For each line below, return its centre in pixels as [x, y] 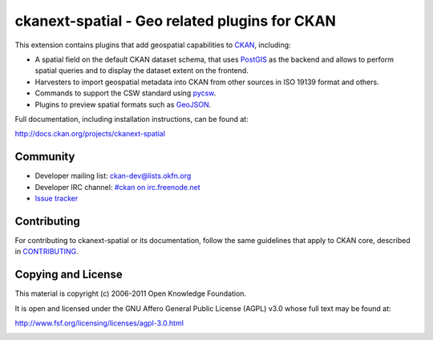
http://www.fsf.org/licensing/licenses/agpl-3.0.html [99, 323]
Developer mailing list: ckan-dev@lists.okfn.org [113, 176]
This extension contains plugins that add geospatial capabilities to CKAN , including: [153, 45]
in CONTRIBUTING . [47, 252]
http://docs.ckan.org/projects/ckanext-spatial [90, 134]
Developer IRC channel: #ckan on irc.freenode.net [117, 187]
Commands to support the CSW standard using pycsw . [125, 93]
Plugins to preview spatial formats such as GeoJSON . [123, 104]
